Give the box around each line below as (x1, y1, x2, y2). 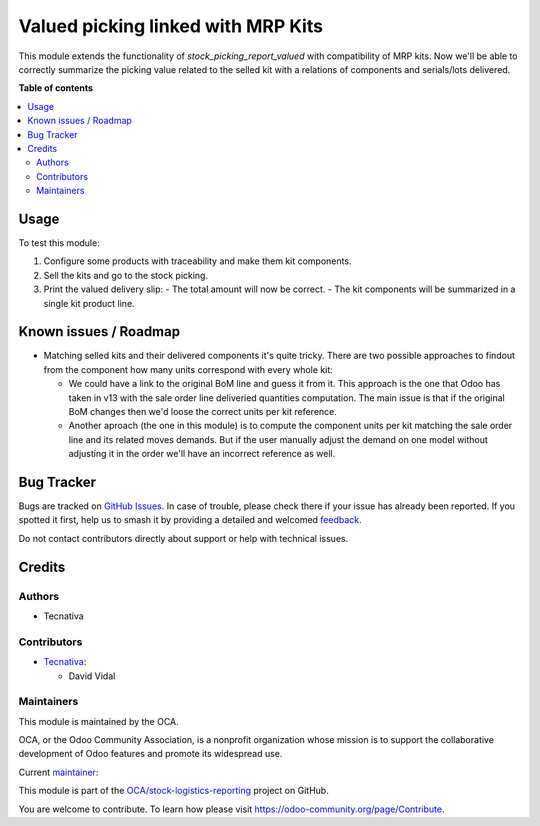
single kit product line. (43, 297, 135, 309)
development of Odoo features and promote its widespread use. (18, 748, 283, 760)
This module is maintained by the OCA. (18, 715, 179, 727)
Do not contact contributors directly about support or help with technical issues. (18, 532, 349, 544)
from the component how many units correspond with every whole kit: (43, 363, 334, 375)
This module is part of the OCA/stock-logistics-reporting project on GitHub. (18, 785, 329, 797)
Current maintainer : (18, 766, 99, 778)
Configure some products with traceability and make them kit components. (43, 255, 352, 267)
